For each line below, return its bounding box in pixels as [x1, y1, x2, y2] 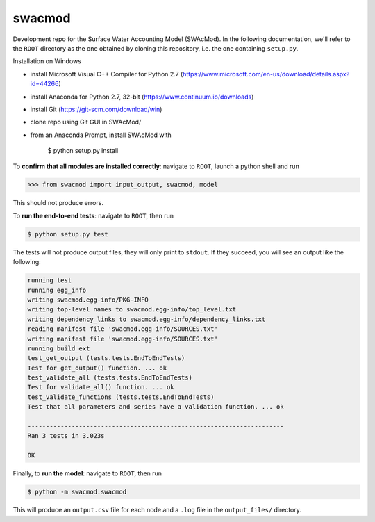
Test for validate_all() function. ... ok [27, 383, 174, 391]
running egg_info [27, 286, 87, 294]
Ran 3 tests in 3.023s [27, 432, 105, 440]
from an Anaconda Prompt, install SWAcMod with [30, 131, 172, 139]
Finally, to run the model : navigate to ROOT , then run [12, 469, 162, 478]
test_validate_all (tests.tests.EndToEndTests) [27, 374, 192, 382]
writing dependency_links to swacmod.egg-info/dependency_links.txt [27, 315, 266, 323]
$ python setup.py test [27, 230, 109, 238]
